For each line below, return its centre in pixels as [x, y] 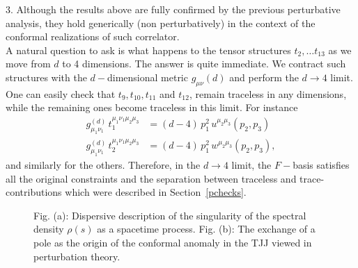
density [49, 229]
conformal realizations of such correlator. [93, 36]
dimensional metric [147, 77]
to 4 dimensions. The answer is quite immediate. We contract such [204, 64]
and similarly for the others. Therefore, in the [103, 165]
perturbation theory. [77, 256]
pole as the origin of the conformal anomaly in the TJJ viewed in [173, 243]
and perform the [264, 77]
